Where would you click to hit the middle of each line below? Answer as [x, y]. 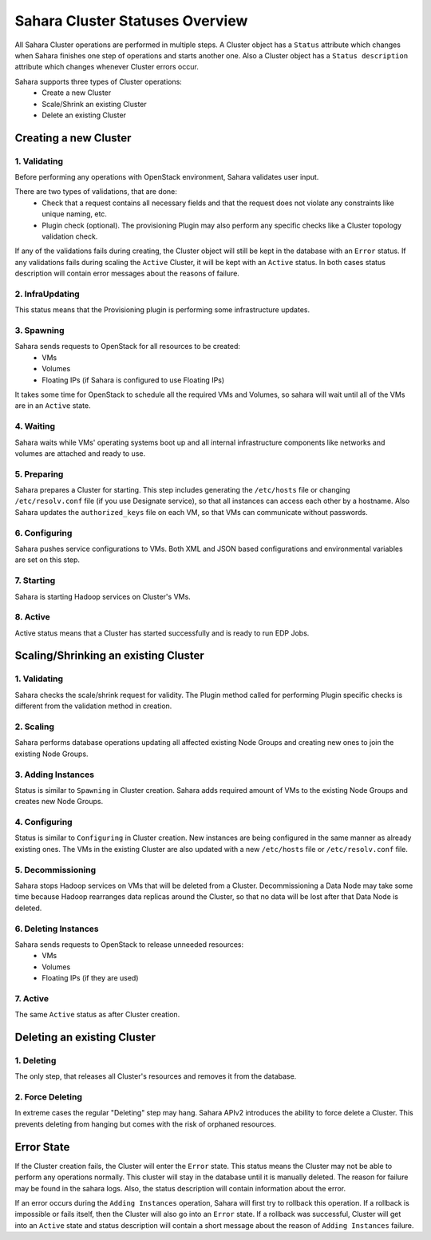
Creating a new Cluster [73, 138]
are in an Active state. [53, 406]
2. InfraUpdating [47, 294]
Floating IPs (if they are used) [90, 978]
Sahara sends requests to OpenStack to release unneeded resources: [129, 944]
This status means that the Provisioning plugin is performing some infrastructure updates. [162, 310]
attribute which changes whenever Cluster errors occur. [107, 67]
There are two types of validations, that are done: [96, 192]
